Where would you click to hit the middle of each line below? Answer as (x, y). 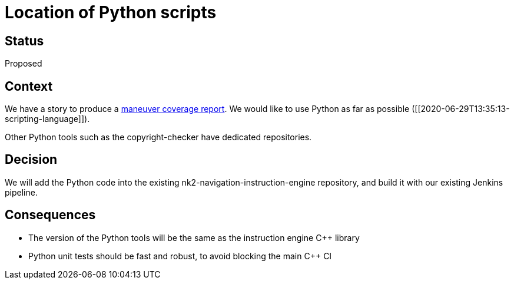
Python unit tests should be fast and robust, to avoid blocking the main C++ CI (180, 256)
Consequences (50, 215)
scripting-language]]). (47, 119)
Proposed (24, 64)
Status (24, 41)
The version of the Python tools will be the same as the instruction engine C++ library (194, 237)
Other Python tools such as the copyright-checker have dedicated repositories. (158, 137)
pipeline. (21, 192)
